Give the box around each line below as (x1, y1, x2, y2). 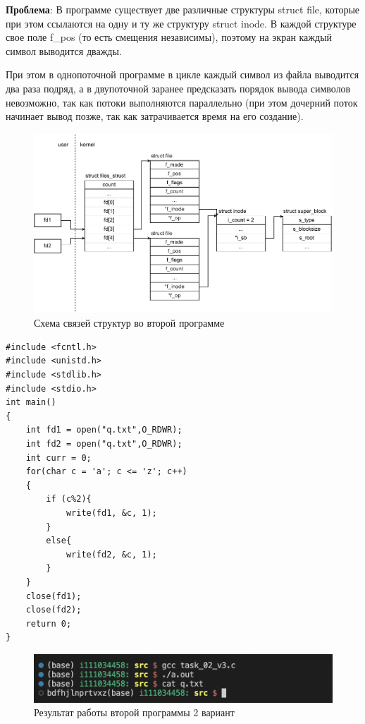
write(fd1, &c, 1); (66, 507, 157, 518)
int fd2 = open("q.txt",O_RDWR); (25, 438, 182, 449)
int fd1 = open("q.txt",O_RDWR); (25, 425, 182, 435)
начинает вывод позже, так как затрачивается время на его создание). (6, 109, 304, 123)
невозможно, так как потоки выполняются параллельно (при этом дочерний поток (6, 95, 358, 109)
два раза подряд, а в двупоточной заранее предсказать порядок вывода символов (6, 80, 351, 95)
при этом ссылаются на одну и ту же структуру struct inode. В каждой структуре (6, 16, 357, 30)
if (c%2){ (46, 494, 92, 505)
